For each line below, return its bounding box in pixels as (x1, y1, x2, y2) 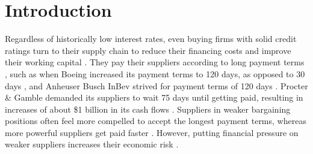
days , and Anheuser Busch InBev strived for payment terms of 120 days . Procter (5, 79, 308, 92)
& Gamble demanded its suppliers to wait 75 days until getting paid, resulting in (5, 91, 303, 104)
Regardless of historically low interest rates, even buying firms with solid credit (5, 32, 297, 45)
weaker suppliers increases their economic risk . (5, 138, 179, 150)
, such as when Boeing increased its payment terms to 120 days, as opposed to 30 (5, 67, 305, 80)
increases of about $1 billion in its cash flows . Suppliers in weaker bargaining (5, 102, 291, 115)
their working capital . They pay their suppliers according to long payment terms (5, 56, 305, 68)
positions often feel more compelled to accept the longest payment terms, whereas (5, 114, 306, 127)
